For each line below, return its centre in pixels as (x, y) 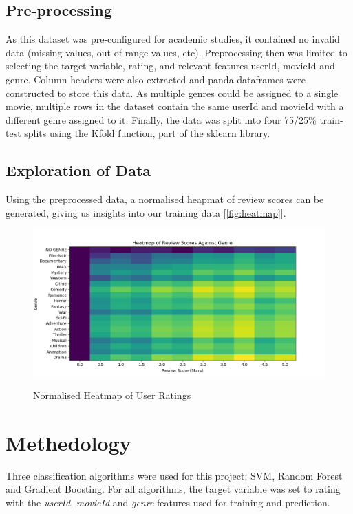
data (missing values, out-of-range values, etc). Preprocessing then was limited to (176, 52)
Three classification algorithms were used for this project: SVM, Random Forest (174, 475)
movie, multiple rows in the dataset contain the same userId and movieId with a (175, 106)
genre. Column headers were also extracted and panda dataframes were (156, 79)
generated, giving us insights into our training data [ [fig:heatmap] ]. (146, 212)
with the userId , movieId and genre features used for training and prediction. (168, 503)
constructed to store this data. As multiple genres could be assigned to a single (172, 93)
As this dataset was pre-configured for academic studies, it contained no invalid (173, 39)
